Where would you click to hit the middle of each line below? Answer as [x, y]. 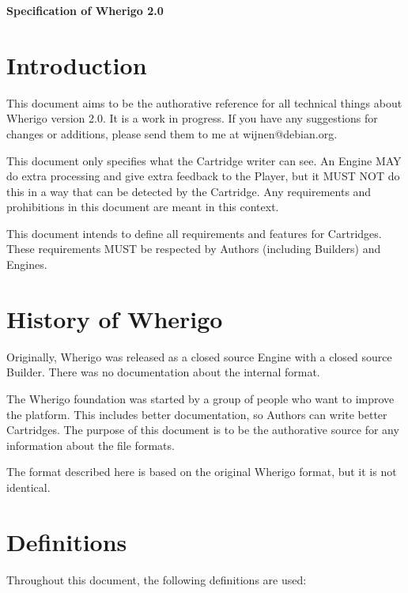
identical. [28, 487]
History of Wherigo [115, 318]
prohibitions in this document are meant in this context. [143, 207]
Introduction [77, 64]
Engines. [27, 264]
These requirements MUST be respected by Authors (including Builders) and [194, 249]
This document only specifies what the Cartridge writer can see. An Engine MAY [204, 160]
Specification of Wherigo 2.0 [85, 10]
